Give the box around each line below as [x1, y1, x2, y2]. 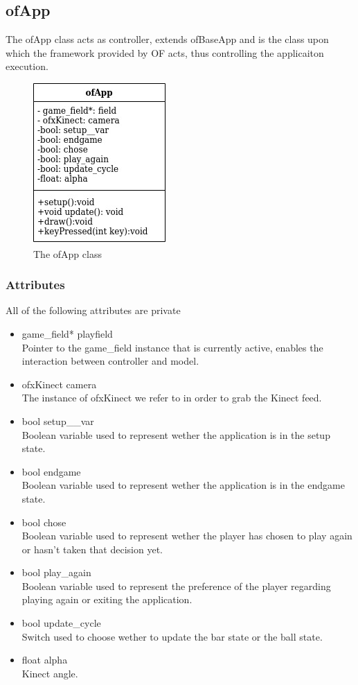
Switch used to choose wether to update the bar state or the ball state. [21, 629, 323, 643]
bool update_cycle [21, 616, 101, 630]
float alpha [21, 652, 68, 667]
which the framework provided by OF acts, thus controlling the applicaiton [6, 45, 324, 60]
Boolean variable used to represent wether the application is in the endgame [21, 478, 345, 492]
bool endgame [21, 464, 81, 478]
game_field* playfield [21, 326, 113, 340]
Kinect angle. [21, 666, 78, 680]
